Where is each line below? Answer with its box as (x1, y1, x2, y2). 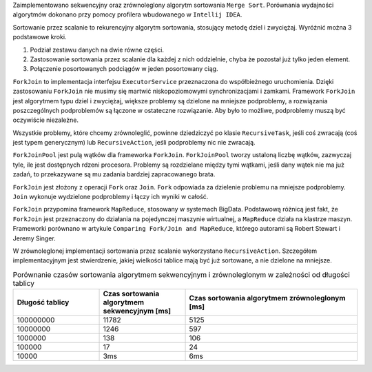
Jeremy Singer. (12, 234, 56, 242)
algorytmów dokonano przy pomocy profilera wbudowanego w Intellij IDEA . (12, 10, 242, 19)
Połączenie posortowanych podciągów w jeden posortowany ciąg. (30, 65, 218, 73)
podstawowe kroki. (12, 33, 67, 41)
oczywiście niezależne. (12, 116, 79, 124)
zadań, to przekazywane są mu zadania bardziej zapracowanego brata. (12, 170, 216, 178)
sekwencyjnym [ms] (103, 307, 172, 316)
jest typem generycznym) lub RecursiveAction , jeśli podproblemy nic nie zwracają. (12, 138, 256, 147)
